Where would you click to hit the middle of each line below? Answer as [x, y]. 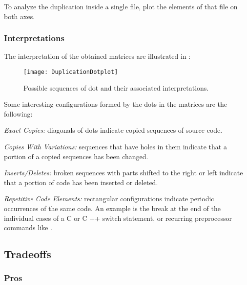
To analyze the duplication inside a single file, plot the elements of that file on [121, 6]
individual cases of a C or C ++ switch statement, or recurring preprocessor [118, 218]
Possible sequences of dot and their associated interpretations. [116, 87]
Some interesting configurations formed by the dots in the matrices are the [116, 104]
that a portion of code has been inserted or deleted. [81, 182]
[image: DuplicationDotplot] [71, 72]
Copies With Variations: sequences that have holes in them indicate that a [115, 147]
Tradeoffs [28, 254]
